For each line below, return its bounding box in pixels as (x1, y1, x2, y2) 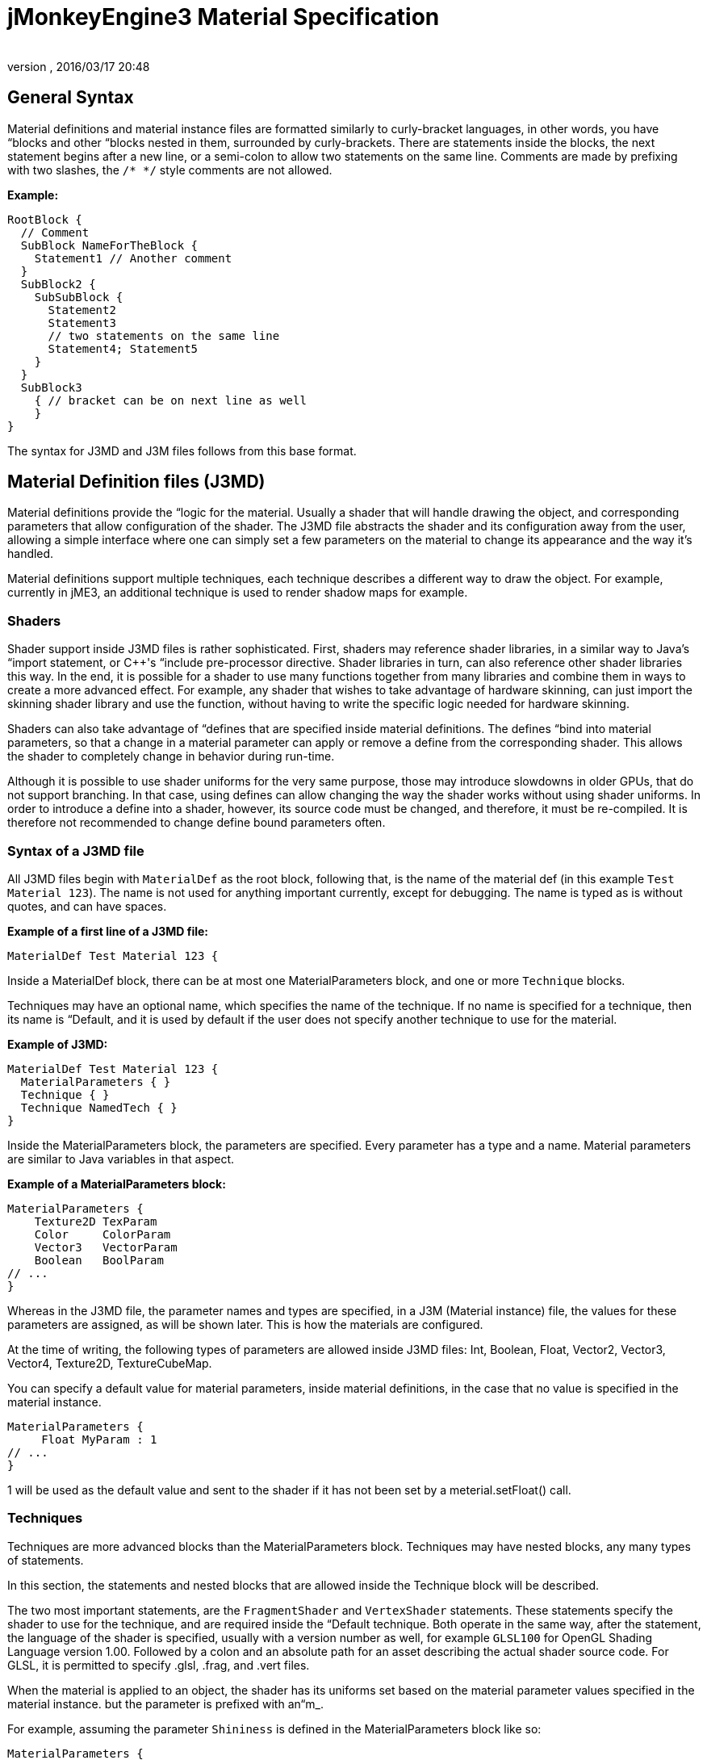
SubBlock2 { (20, 277, 96, 291)
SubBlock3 (20, 380, 82, 394)
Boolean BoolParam (34, 1253, 164, 1267)
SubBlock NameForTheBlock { (20, 238, 199, 252)
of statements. (7, 1553, 84, 1567)
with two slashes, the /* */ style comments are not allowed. (7, 162, 333, 177)
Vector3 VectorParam (34, 1240, 178, 1254)
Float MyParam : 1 (41, 1432, 157, 1446)
